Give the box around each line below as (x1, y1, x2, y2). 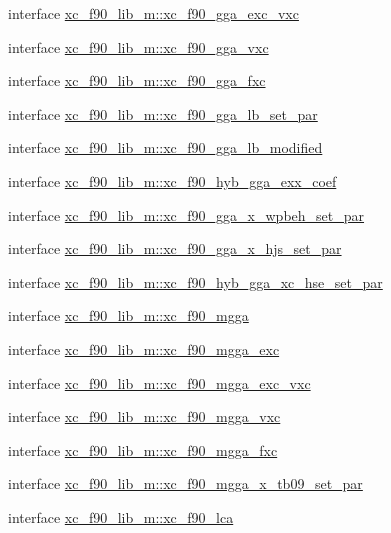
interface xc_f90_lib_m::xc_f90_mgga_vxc (8, 406, 281, 427)
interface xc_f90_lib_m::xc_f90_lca (8, 506, 234, 527)
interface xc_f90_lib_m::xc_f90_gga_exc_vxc (8, 3, 299, 23)
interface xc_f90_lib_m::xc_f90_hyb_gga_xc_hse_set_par (8, 271, 383, 292)
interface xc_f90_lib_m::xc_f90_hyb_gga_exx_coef (8, 170, 337, 191)
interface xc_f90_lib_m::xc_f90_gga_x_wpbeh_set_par (8, 204, 365, 225)
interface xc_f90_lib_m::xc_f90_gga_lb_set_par (8, 103, 318, 124)
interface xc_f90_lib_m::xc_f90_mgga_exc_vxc (8, 372, 311, 393)
